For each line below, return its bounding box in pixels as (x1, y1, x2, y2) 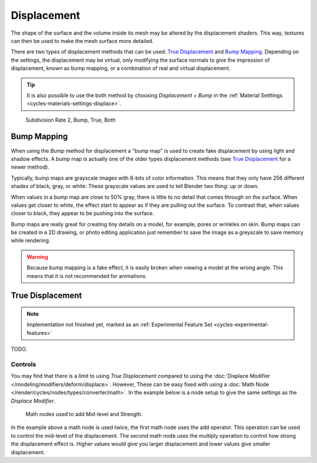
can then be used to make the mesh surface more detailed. (11, 37, 154, 44)
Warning (26, 253, 48, 260)
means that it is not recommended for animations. (26, 272, 147, 279)
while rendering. (11, 237, 50, 244)
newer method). (11, 163, 50, 170)
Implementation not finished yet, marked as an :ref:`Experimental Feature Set (26, 321, 213, 328)
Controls (11, 360, 36, 368)
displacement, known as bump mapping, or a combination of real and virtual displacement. (11, 65, 231, 72)
